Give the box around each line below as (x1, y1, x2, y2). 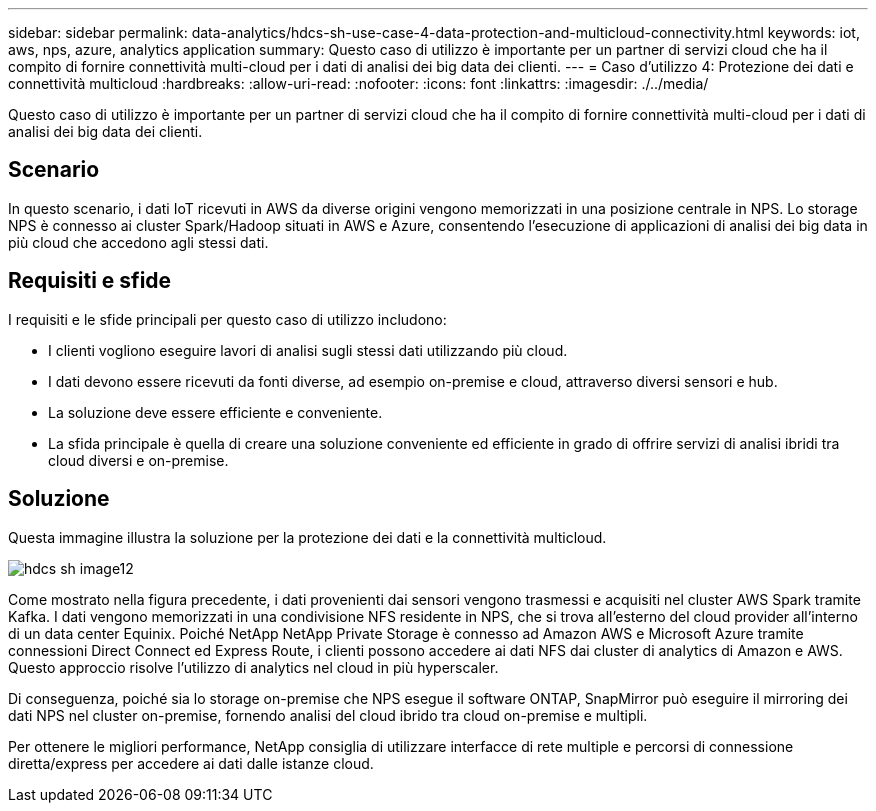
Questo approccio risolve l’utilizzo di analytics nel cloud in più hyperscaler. (8, 658, 499, 676)
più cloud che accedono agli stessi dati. (8, 233, 269, 251)
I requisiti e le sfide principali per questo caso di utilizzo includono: (8, 310, 447, 328)
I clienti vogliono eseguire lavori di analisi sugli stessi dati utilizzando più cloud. (48, 341, 568, 359)
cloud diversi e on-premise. (48, 451, 229, 469)
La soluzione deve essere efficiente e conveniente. (48, 403, 383, 421)
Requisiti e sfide (8, 268, 172, 294)
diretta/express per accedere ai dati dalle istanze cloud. (8, 754, 374, 772)
